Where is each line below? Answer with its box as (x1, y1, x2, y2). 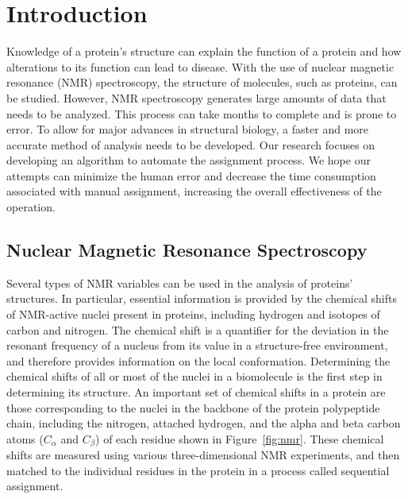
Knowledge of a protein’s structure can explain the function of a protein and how (6, 43, 402, 60)
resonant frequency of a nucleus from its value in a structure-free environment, (6, 337, 388, 354)
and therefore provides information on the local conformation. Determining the (6, 352, 391, 369)
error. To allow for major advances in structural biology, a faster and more (6, 121, 368, 137)
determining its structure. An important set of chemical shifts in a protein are (6, 384, 386, 400)
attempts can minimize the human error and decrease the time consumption (6, 167, 376, 184)
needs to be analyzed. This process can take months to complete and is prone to (6, 105, 397, 122)
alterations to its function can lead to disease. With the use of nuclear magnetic (6, 58, 395, 75)
